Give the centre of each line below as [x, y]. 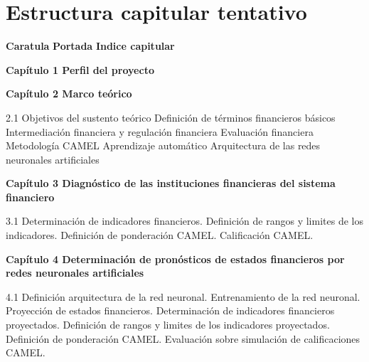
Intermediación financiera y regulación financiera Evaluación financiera [160, 131]
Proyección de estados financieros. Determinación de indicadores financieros [170, 310]
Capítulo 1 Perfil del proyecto [80, 69]
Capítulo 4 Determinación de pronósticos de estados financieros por [175, 259]
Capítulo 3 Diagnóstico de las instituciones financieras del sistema [171, 183]
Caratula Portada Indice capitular [90, 46]
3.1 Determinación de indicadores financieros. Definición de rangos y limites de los [184, 221]
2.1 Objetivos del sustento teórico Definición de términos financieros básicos [171, 117]
